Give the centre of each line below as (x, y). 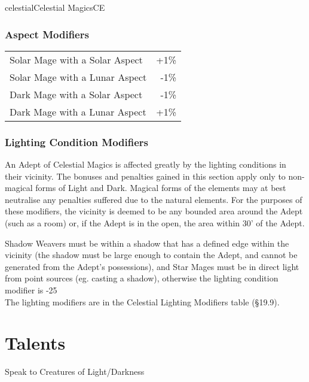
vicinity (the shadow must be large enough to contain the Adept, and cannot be (151, 255)
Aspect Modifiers (47, 34)
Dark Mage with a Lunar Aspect (78, 111)
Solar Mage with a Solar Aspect (76, 59)
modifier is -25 (31, 289)
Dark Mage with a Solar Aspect (76, 94)
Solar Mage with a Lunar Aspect (78, 77)
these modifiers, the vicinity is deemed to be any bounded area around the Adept (154, 211)
